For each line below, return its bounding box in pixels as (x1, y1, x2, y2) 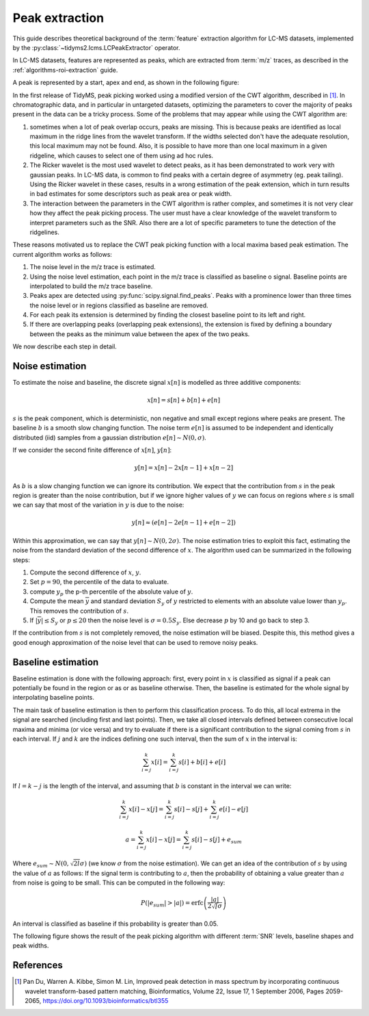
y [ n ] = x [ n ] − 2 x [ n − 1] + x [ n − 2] (134, 464, 234, 472)
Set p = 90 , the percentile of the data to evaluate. (29, 578, 169, 586)
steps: (12, 555, 30, 564)
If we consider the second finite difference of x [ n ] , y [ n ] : (12, 446, 172, 454)
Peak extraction (12, 10, 105, 25)
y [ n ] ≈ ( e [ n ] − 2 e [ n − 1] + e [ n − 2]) (131, 519, 236, 526)
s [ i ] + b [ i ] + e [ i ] (178, 759, 226, 766)
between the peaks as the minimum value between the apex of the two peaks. (29, 329, 250, 338)
